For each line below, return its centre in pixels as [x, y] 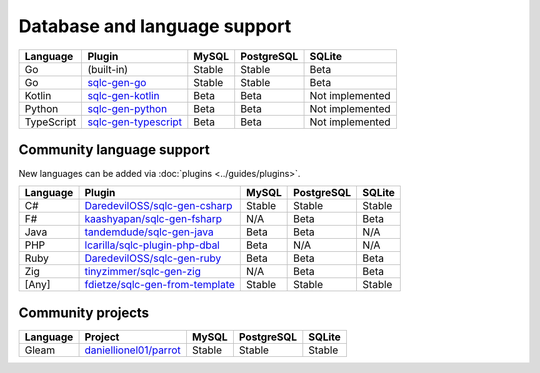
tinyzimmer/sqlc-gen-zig [143, 272]
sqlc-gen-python [127, 108]
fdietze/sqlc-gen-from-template [159, 285]
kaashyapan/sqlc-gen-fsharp [153, 219]
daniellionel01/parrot [132, 350]
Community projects [84, 312]
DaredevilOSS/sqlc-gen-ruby [153, 258]
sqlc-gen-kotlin [123, 95]
